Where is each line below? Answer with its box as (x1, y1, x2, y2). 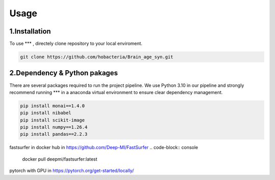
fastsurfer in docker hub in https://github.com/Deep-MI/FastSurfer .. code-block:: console (9, 144, 199, 151)
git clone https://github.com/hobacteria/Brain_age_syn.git (20, 54, 174, 60)
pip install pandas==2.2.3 (20, 131, 88, 137)
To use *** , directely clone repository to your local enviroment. (9, 41, 143, 47)
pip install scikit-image (20, 117, 85, 123)
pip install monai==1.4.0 (20, 103, 85, 109)
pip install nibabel (20, 110, 71, 116)
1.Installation (9, 27, 51, 36)
